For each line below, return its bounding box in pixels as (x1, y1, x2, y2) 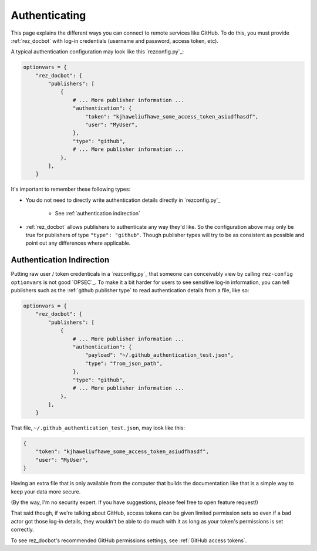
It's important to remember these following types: (11, 185, 131, 193)
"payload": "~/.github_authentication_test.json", (85, 352, 234, 359)
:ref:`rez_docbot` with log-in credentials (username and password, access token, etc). (11, 37, 218, 44)
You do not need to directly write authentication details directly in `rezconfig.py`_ (25, 197, 221, 204)
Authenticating (11, 9, 86, 22)
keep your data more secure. (11, 488, 81, 495)
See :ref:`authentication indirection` (55, 210, 141, 217)
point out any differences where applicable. (25, 239, 131, 246)
